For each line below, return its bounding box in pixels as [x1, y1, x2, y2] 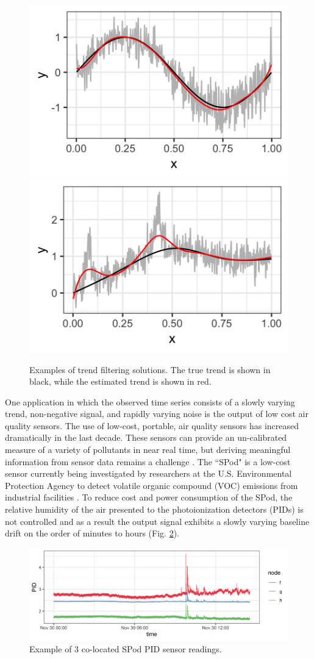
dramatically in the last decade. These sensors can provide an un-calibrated [5, 431, 287, 444]
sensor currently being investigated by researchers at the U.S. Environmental [5, 467, 292, 480]
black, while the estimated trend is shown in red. [29, 375, 212, 388]
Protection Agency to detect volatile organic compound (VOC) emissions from [5, 479, 298, 491]
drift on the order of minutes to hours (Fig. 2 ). [5, 527, 179, 540]
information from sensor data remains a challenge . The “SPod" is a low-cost [5, 455, 291, 468]
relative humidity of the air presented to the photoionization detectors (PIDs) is [5, 503, 304, 516]
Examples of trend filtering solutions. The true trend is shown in [29, 363, 271, 376]
